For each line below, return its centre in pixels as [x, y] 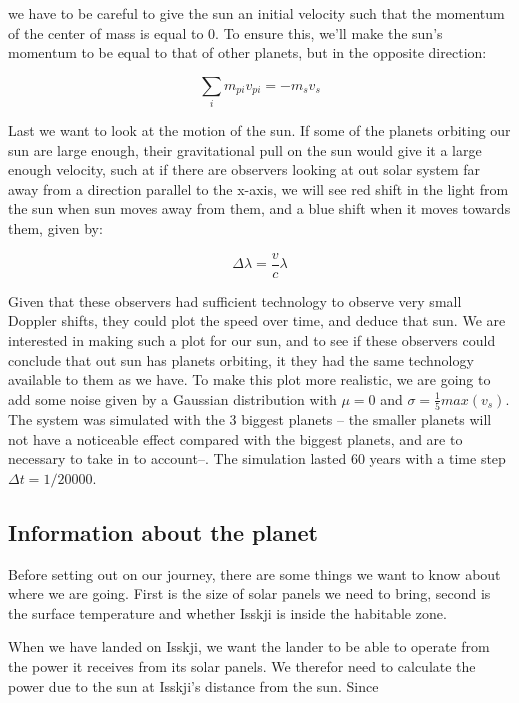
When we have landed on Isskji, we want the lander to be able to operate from [249, 646]
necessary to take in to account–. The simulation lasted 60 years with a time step [257, 458]
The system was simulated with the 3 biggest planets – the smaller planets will [250, 419]
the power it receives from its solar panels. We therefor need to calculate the [242, 665]
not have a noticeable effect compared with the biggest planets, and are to [235, 438]
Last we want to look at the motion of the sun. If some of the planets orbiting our [259, 130]
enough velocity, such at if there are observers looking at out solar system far [244, 169]
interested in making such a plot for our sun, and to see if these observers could [252, 339]
